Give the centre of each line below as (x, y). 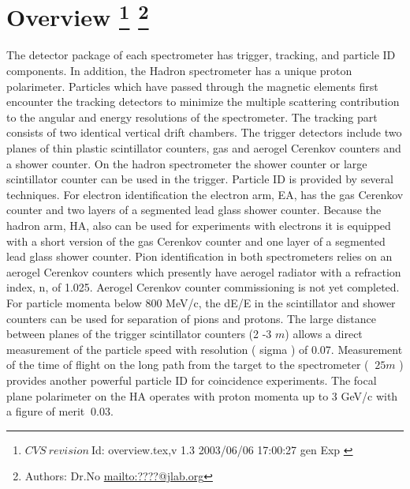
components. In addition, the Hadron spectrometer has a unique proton (179, 71)
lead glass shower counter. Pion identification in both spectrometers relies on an (199, 256)
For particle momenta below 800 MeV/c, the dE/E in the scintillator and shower (201, 302)
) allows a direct (324, 334)
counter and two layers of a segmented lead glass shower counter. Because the (194, 210)
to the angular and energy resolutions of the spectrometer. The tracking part (192, 117)
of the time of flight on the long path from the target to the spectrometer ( (188, 365)
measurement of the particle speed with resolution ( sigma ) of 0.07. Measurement (205, 349)
